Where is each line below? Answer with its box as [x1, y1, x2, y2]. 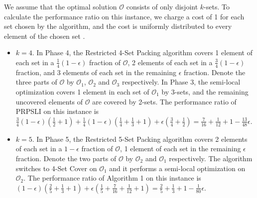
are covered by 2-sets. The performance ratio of [92, 96, 237, 106]
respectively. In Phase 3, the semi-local [122, 77, 241, 87]
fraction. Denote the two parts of [15, 153, 117, 163]
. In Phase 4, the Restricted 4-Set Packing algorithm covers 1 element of [32, 47, 253, 58]
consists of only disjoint [126, 1, 198, 11]
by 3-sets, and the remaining [161, 86, 249, 97]
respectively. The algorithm [169, 153, 253, 163]
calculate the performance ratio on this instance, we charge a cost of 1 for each [4, 11, 245, 21]
